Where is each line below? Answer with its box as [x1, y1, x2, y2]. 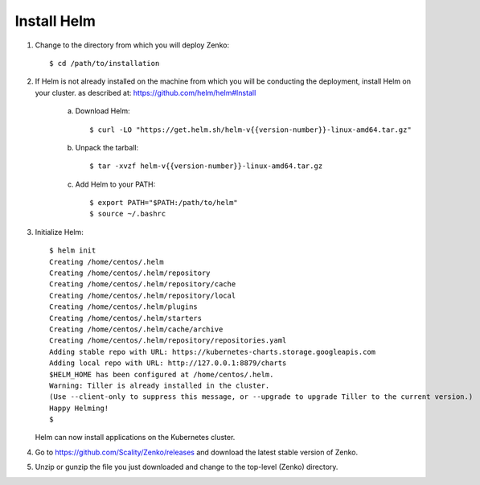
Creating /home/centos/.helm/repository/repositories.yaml [49, 336, 287, 345]
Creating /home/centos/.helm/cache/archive [49, 324, 224, 334]
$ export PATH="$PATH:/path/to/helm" [89, 198, 239, 208]
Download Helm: [75, 106, 130, 116]
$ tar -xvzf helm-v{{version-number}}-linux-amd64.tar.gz [89, 162, 323, 171]
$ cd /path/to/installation [49, 59, 160, 68]
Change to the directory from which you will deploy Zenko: [35, 40, 229, 50]
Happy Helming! [49, 403, 109, 413]
